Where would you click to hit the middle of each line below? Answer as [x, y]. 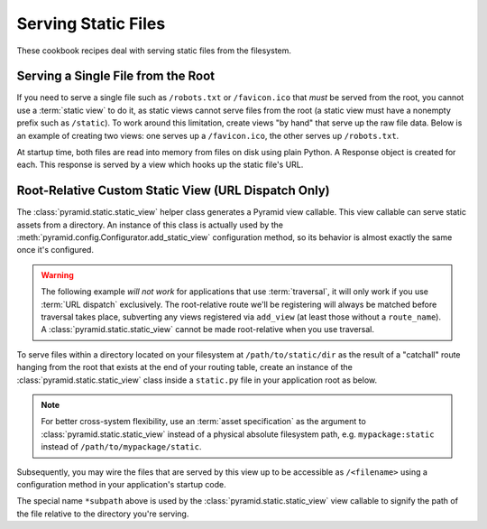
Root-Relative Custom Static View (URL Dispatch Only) [173, 191]
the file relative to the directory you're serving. [103, 514]
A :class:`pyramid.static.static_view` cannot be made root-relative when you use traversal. [207, 329]
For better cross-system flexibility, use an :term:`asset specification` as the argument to [204, 422]
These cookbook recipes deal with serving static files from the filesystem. [154, 51]
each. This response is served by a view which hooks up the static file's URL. [160, 165]
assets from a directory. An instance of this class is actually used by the [150, 225]
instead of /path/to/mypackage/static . [121, 447]
